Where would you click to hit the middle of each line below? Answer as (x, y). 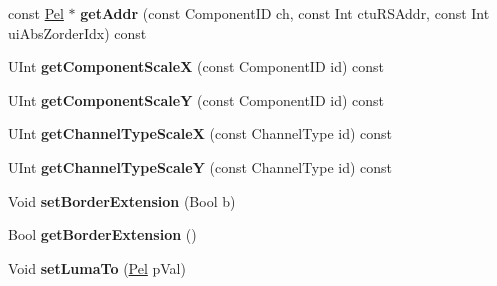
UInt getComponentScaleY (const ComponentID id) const (196, 99)
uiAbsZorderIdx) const (77, 32)
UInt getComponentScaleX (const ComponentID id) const (196, 66)
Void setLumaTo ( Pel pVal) (97, 267)
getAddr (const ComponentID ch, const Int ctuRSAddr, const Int (285, 13)
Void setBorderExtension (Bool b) (122, 200)
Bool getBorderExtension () (102, 234)
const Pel (36, 13)
